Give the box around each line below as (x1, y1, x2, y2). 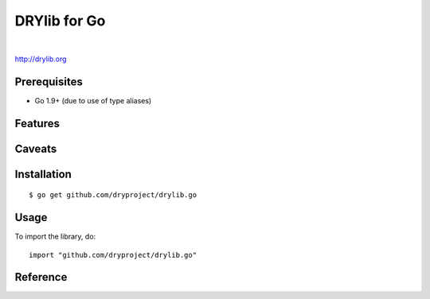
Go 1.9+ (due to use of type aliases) (34, 95, 152, 105)
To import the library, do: (14, 231, 96, 242)
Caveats (14, 142, 57, 155)
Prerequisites (14, 75, 83, 88)
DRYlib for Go (14, 12, 106, 29)
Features (14, 116, 60, 130)
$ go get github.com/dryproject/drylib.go (29, 191, 197, 200)
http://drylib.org (14, 54, 67, 64)
